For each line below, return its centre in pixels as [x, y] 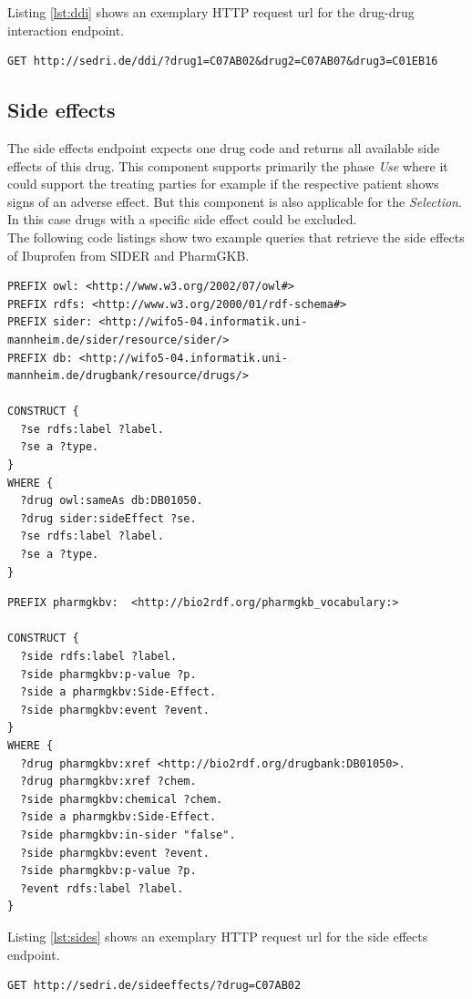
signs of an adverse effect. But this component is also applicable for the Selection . [235, 201]
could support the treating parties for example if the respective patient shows [223, 184]
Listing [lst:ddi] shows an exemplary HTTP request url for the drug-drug [211, 12]
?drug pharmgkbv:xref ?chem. [108, 782]
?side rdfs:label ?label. [99, 657]
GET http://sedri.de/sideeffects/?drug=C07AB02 [154, 986]
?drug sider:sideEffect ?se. [108, 518]
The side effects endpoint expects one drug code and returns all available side [224, 147]
